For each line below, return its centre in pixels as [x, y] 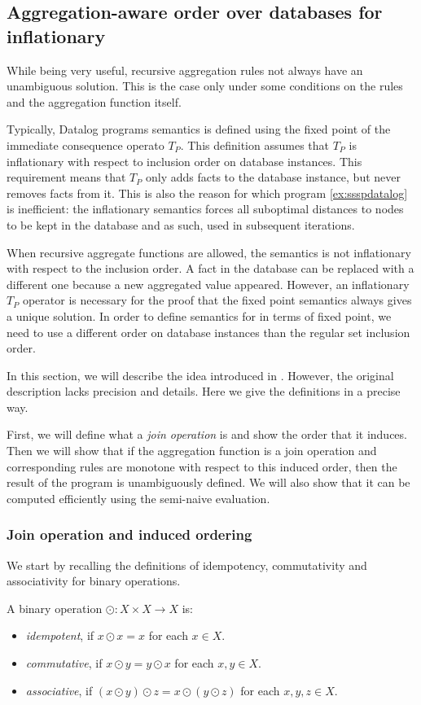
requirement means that [66, 177]
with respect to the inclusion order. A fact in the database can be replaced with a [210, 268]
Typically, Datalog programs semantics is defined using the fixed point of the [199, 129]
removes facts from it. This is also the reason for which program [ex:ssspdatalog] [207, 193]
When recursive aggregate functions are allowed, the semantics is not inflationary [209, 252]
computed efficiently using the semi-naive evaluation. [138, 498]
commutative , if [64, 663]
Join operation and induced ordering [129, 534]
